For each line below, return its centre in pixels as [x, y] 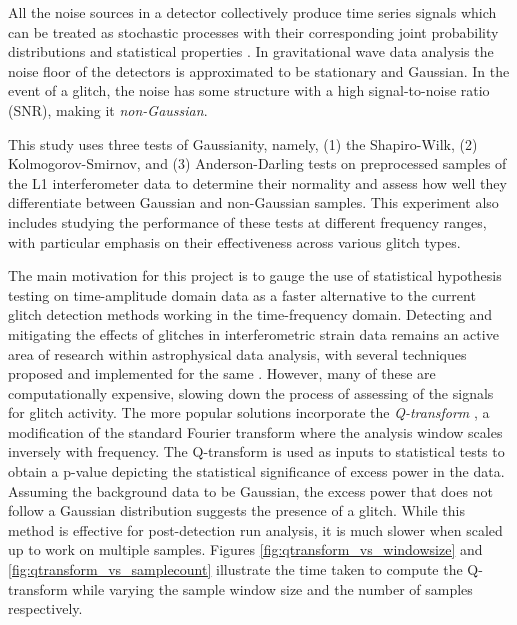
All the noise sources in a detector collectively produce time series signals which [252, 12]
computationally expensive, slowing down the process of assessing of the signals [251, 392]
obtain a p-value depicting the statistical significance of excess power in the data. [256, 471]
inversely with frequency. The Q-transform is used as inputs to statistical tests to [256, 451]
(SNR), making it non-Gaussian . [108, 109]
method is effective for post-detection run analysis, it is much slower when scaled [255, 529]
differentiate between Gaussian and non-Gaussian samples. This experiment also [253, 202]
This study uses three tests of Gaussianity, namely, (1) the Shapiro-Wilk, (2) [243, 143]
